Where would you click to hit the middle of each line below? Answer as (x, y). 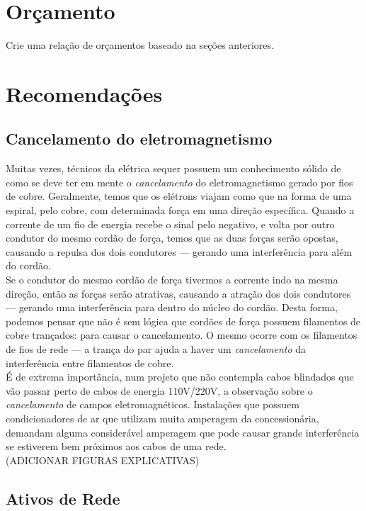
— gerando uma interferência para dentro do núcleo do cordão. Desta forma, (172, 307)
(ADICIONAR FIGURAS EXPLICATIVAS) (103, 460)
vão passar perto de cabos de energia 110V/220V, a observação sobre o (159, 390)
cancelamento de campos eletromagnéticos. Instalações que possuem (153, 404)
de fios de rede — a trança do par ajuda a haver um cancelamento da (156, 349)
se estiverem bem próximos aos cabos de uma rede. (116, 446)
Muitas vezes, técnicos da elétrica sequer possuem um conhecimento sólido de (173, 168)
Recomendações (84, 93)
